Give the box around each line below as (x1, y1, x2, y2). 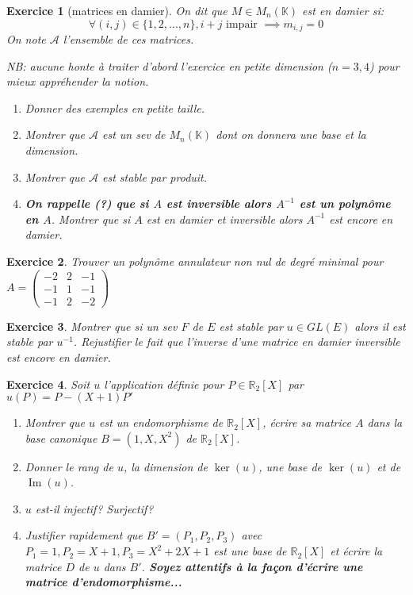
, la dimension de (123, 458, 208, 474)
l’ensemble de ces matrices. (63, 31, 194, 48)
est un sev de (102, 126, 166, 143)
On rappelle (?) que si (25, 195, 149, 212)
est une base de (213, 543, 287, 559)
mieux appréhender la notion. (6, 73, 149, 90)
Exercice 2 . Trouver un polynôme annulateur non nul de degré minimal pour (6, 252, 384, 269)
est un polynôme (299, 195, 391, 212)
